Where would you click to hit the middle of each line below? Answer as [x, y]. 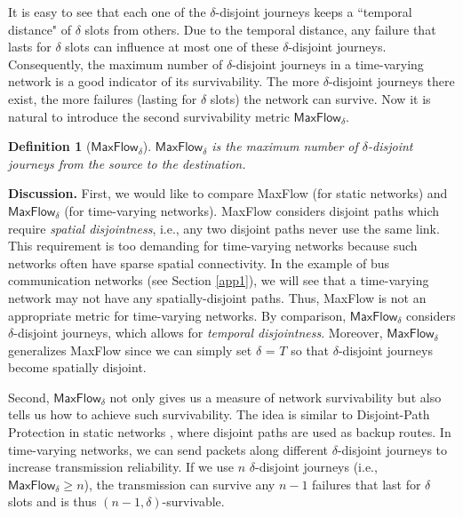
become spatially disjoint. [77, 367]
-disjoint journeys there [391, 81]
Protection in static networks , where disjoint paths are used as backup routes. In [230, 432]
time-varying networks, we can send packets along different [168, 449]
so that [310, 350]
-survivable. [193, 501]
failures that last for [367, 484]
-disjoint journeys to [392, 449]
